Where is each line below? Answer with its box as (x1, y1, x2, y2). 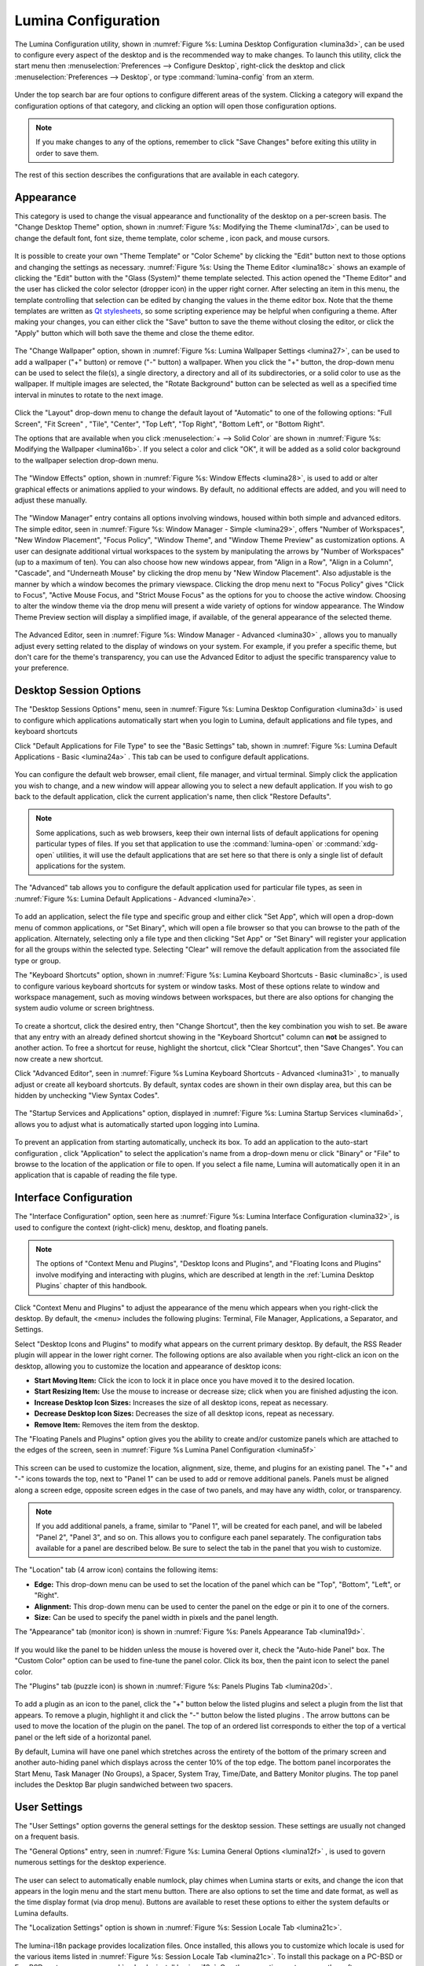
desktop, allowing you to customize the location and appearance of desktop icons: (14, 1361, 282, 1371)
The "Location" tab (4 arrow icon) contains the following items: (14, 1565, 219, 1574)
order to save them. (35, 148, 100, 157)
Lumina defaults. (14, 1908, 69, 1918)
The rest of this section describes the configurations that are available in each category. (14, 170, 300, 180)
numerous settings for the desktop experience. (14, 1857, 166, 1867)
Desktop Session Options (14, 684, 141, 698)
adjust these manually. (14, 495, 88, 505)
